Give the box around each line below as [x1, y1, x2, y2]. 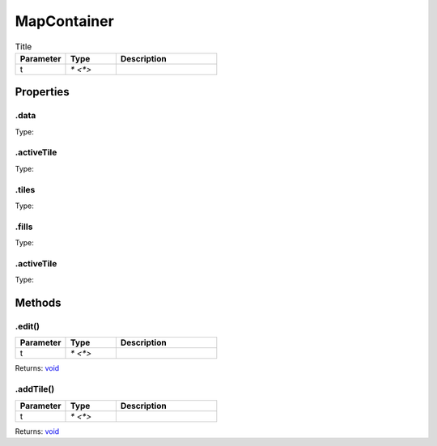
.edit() [15, 321, 40, 332]
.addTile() [15, 384, 55, 395]
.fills [15, 221, 33, 232]
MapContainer [15, 12, 115, 30]
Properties [15, 85, 70, 99]
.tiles [15, 184, 36, 195]
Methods [15, 296, 62, 310]
